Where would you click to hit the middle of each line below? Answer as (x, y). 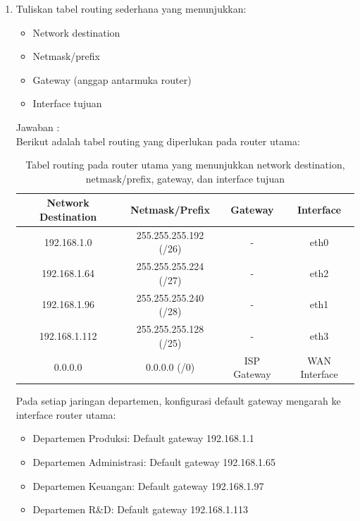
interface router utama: (66, 414)
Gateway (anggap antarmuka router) (112, 79)
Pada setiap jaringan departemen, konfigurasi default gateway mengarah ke (178, 401)
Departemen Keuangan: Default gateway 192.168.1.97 (148, 485)
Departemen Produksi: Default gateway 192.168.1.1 (143, 438)
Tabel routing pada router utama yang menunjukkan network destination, (185, 165)
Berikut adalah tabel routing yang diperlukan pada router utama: (158, 141)
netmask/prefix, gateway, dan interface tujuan (185, 178)
